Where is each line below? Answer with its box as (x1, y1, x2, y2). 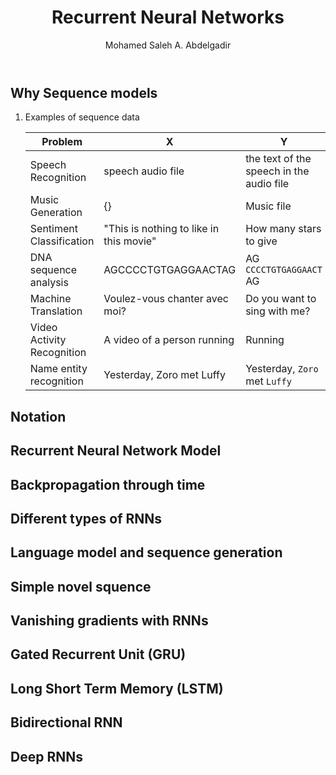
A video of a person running (103, 333, 235, 347)
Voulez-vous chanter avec (103, 292, 229, 306)
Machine (29, 292, 72, 306)
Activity (29, 333, 67, 347)
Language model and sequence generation (10, 544, 283, 561)
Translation (29, 304, 83, 318)
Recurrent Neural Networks (51, 6, 285, 29)
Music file (245, 199, 292, 213)
